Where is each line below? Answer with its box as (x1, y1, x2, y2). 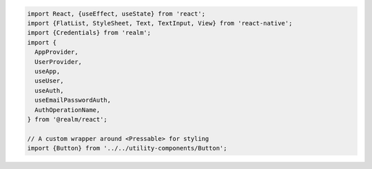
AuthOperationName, (34, 106, 101, 113)
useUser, (34, 77, 64, 85)
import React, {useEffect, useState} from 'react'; (27, 10, 206, 17)
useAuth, (34, 87, 64, 94)
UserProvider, (34, 58, 83, 65)
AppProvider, (34, 48, 79, 56)
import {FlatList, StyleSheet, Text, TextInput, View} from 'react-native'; (27, 19, 293, 27)
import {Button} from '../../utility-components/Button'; (27, 144, 227, 153)
